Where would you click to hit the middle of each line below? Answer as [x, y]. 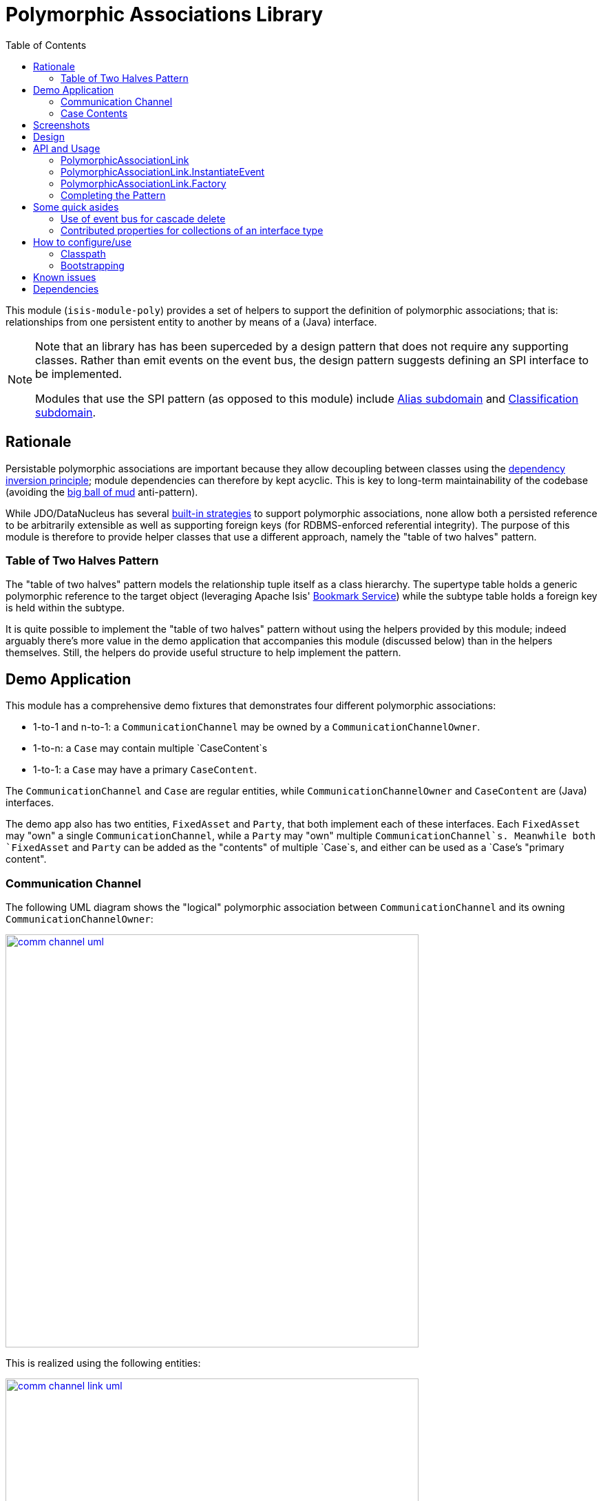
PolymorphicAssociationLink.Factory [144, 183]
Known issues [65, 277]
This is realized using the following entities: [103, 1363]
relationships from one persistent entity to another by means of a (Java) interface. [191, 322]
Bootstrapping [93, 265]
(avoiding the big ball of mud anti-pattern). [102, 492]
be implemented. [79, 374]
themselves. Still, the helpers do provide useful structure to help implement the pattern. [203, 653]
